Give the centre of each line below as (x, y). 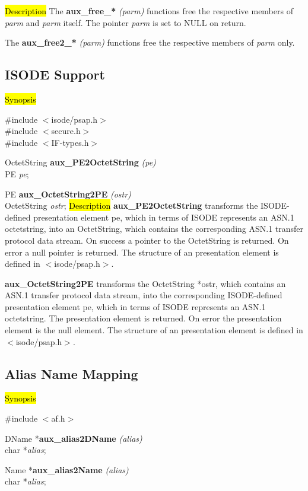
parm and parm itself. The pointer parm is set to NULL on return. (126, 22)
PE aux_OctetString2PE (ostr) (68, 194)
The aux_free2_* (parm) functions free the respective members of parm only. (150, 42)
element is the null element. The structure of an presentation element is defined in (154, 330)
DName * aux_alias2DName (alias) (74, 438)
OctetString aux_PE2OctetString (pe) (80, 162)
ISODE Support (55, 74)
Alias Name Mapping (72, 373)
